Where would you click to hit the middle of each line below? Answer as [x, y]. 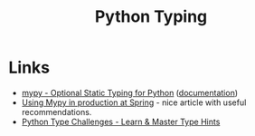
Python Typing [151, 17]
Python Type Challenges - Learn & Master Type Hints [121, 121]
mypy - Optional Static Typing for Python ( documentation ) [130, 92]
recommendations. [57, 112]
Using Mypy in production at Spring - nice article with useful [134, 102]
